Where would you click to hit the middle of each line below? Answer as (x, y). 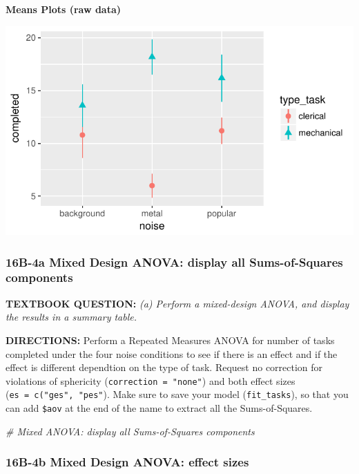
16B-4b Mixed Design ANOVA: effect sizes (127, 462)
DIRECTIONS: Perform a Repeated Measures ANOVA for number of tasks (170, 340)
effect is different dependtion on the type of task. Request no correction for (164, 367)
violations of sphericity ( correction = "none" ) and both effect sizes (151, 380)
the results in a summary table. (71, 317)
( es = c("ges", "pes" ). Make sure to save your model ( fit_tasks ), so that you (177, 394)
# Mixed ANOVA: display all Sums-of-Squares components (130, 431)
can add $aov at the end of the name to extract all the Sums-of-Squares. (159, 408)
